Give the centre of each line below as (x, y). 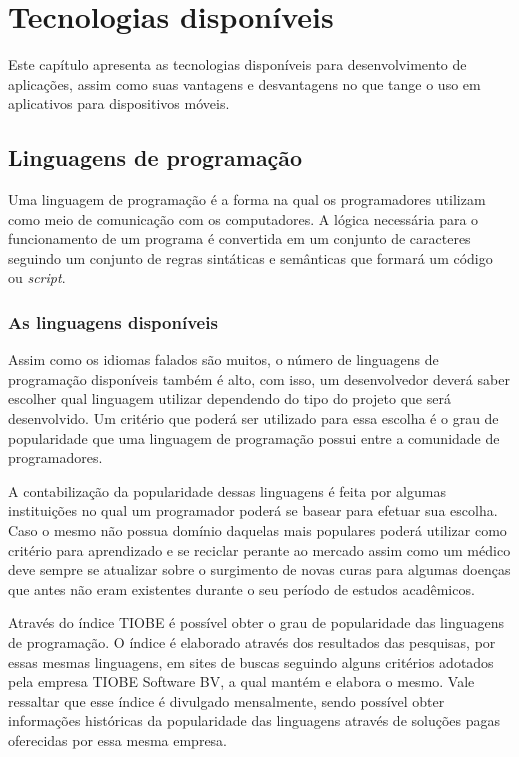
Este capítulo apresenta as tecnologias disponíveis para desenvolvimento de (237, 64)
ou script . (37, 277)
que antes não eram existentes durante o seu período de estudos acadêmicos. (241, 588)
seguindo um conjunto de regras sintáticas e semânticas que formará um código (250, 257)
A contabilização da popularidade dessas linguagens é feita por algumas (227, 490)
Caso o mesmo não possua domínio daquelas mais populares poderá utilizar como (257, 530)
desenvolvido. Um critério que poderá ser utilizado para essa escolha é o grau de (253, 418)
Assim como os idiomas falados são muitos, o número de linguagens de (223, 359)
